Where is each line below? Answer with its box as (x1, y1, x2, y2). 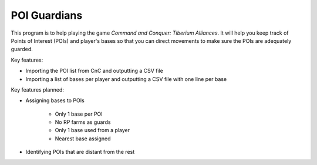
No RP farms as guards (55, 119, 111, 126)
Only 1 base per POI (55, 110, 103, 117)
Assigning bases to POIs (25, 97, 85, 104)
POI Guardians (11, 9, 83, 22)
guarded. (11, 46, 33, 53)
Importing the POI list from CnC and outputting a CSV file (25, 68, 164, 75)
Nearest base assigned (55, 135, 111, 142)
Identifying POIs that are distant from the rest (25, 149, 135, 156)
